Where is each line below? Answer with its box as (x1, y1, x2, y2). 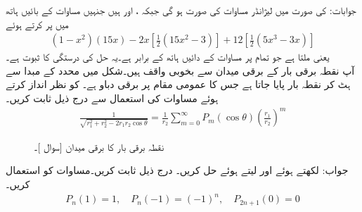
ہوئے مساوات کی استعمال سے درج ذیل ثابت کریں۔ (6, 91, 219, 105)
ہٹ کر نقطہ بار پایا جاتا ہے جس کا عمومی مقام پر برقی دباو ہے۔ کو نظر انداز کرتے (6, 77, 351, 92)
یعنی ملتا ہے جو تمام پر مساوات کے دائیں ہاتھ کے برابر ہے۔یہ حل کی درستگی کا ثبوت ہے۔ (6, 49, 330, 64)
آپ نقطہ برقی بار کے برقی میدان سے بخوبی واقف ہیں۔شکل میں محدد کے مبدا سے (6, 63, 355, 77)
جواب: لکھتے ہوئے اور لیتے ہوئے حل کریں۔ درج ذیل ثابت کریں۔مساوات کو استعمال (6, 163, 349, 177)
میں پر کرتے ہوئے (6, 16, 69, 31)
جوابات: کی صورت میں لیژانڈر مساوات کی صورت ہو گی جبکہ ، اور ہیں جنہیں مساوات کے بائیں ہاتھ (6, 3, 356, 17)
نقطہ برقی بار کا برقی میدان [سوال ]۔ (34, 139, 164, 154)
